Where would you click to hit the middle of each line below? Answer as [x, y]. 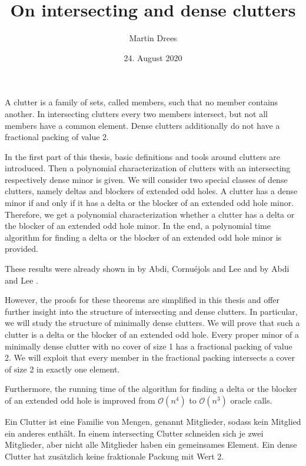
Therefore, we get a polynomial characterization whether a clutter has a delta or [150, 214]
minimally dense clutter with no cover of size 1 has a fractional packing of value [149, 346]
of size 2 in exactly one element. [62, 369]
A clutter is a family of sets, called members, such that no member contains [142, 102]
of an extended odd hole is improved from [80, 400]
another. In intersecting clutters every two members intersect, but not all [136, 113]
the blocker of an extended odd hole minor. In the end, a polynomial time [138, 226]
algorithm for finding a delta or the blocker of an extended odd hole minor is [143, 237]
